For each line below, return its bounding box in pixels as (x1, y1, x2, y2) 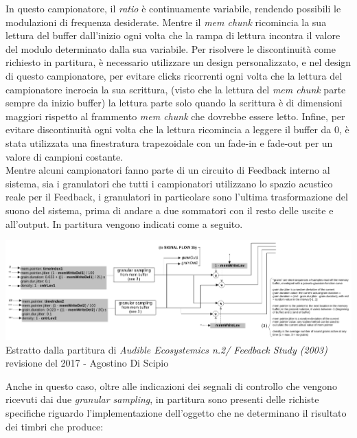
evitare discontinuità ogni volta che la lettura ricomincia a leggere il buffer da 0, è (5, 122, 349, 137)
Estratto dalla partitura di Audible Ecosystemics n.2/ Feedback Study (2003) (5, 342, 327, 356)
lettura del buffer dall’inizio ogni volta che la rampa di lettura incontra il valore (5, 28, 341, 43)
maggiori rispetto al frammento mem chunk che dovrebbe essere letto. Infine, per (5, 108, 345, 123)
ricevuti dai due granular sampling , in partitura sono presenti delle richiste (5, 392, 319, 406)
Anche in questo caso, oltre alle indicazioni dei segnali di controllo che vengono (5, 378, 337, 393)
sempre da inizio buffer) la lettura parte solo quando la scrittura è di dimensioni (5, 95, 343, 110)
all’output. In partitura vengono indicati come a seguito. (5, 216, 243, 231)
